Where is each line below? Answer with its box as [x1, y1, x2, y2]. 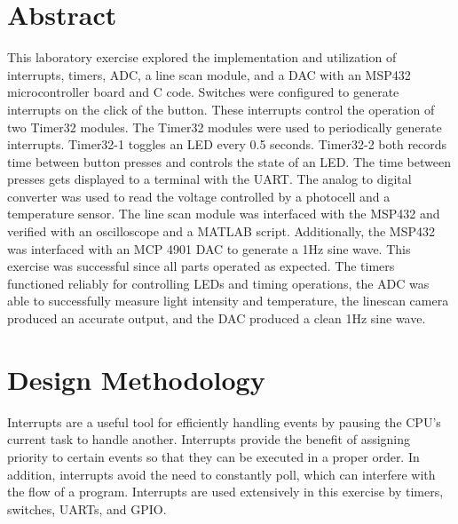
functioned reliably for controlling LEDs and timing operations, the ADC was [7, 274, 430, 292]
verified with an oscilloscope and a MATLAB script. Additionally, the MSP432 [7, 222, 435, 241]
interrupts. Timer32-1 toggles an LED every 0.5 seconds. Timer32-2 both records [7, 135, 447, 154]
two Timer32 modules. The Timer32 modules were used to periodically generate [7, 117, 442, 136]
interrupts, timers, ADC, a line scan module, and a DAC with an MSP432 [7, 65, 411, 83]
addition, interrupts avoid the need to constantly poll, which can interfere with [7, 464, 436, 483]
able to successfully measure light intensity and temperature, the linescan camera [7, 291, 449, 310]
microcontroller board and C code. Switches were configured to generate [7, 83, 399, 101]
